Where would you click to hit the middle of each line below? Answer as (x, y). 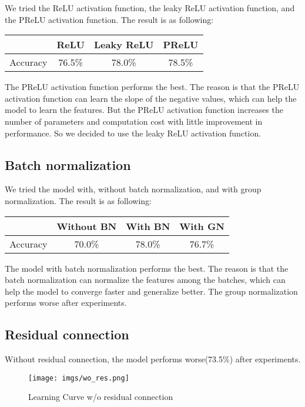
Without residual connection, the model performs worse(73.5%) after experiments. (153, 359)
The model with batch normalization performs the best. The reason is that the (147, 268)
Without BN (87, 226)
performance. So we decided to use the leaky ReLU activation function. (133, 133)
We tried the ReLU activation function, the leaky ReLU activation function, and (150, 8)
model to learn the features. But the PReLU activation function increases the (144, 110)
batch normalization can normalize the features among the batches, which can (145, 280)
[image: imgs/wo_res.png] (79, 378)
